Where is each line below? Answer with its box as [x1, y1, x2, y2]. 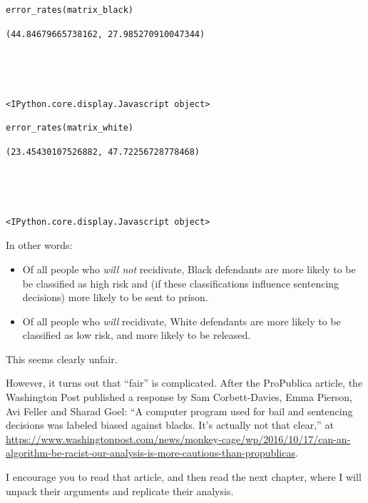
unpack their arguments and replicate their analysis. [6, 483, 234, 498]
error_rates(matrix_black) [6, 5, 133, 15]
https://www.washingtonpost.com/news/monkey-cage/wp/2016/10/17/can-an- [6, 431, 351, 446]
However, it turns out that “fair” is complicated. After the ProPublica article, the [6, 375, 363, 390]
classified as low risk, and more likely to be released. [22, 327, 251, 342]
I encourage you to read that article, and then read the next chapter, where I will [6, 469, 362, 484]
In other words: [6, 238, 73, 253]
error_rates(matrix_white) [6, 123, 133, 133]
